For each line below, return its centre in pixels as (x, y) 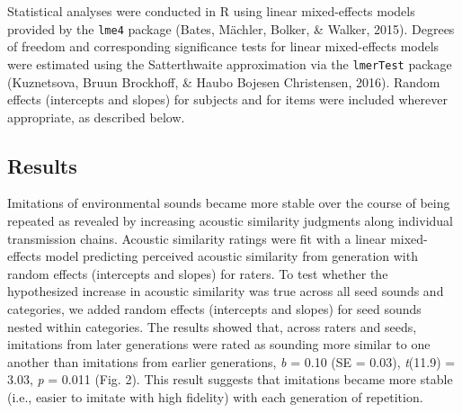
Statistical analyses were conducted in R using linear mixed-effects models (211, 11)
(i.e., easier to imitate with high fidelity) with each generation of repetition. (215, 397)
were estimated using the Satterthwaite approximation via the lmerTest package (230, 63)
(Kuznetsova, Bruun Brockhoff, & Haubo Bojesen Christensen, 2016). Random (224, 81)
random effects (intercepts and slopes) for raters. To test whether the (198, 273)
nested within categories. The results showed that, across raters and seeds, (212, 326)
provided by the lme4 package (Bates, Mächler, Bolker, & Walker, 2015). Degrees (231, 28)
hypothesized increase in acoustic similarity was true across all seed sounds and (226, 291)
